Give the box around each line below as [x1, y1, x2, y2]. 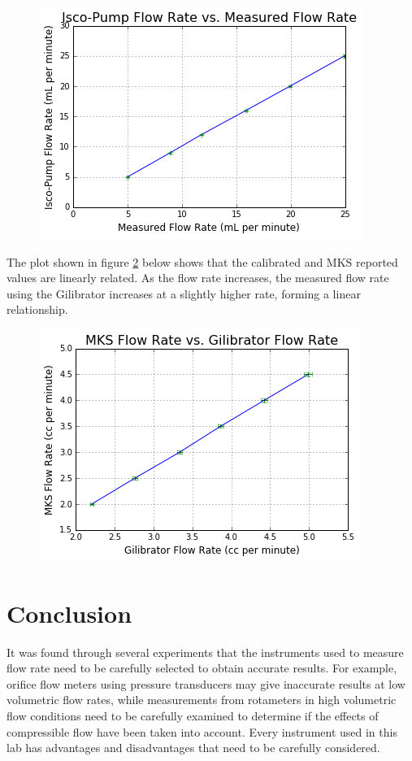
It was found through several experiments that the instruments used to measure [7, 643, 404, 660]
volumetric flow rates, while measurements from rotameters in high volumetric [7, 691, 397, 708]
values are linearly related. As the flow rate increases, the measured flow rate [7, 269, 389, 286]
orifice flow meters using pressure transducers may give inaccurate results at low [7, 675, 405, 692]
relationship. [7, 301, 68, 318]
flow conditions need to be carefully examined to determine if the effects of [7, 707, 379, 724]
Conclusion [7, 596, 132, 629]
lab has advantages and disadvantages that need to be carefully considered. [7, 739, 380, 756]
